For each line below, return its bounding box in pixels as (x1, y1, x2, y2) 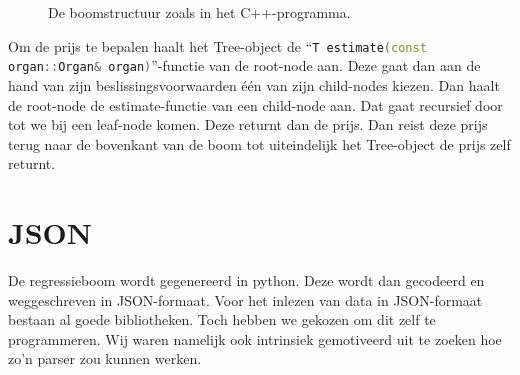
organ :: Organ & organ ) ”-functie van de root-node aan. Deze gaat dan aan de (8, 55, 481, 76)
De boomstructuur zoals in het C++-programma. (48, 2, 351, 22)
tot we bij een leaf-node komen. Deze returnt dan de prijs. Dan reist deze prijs (8, 114, 488, 135)
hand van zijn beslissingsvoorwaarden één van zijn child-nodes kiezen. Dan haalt (8, 74, 500, 95)
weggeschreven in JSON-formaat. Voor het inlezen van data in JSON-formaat (8, 289, 483, 310)
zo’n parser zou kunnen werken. (8, 348, 202, 369)
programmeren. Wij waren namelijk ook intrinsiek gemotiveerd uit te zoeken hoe (8, 328, 502, 349)
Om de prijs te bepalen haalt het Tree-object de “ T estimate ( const (8, 35, 427, 56)
